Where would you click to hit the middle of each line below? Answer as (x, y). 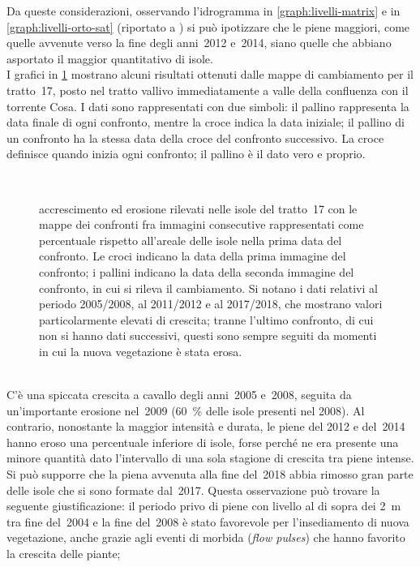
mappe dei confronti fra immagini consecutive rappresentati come (201, 224)
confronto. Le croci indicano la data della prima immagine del (193, 256)
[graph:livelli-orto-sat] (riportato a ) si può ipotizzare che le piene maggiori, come (208, 26)
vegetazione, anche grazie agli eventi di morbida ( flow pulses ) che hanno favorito (206, 537)
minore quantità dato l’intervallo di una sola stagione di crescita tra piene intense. (210, 458)
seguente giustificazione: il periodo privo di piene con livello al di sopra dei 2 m (204, 506)
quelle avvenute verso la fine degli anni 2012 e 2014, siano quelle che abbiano (199, 43)
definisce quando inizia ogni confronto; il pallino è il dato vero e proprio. (186, 154)
